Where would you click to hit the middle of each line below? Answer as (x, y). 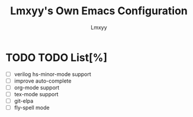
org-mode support (37, 87)
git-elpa (24, 101)
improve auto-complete (43, 81)
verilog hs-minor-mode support (52, 74)
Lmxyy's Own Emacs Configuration (99, 11)
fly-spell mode (32, 107)
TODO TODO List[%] (57, 57)
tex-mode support (36, 94)
